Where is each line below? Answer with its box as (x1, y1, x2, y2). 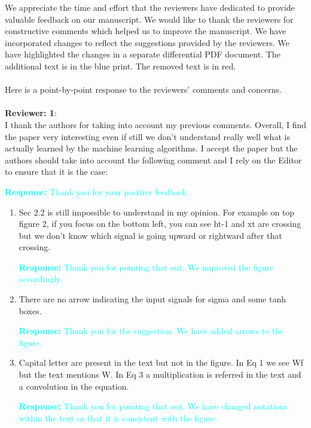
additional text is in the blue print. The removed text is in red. (5, 59, 236, 72)
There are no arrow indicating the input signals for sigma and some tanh (19, 293, 286, 305)
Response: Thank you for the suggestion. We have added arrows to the (19, 324, 284, 337)
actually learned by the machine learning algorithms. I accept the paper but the (5, 142, 298, 154)
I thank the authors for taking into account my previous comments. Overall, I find (5, 118, 307, 130)
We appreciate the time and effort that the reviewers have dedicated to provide (5, 1, 295, 13)
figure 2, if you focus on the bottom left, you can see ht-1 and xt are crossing (19, 217, 301, 230)
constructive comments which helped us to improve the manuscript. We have (5, 25, 286, 37)
